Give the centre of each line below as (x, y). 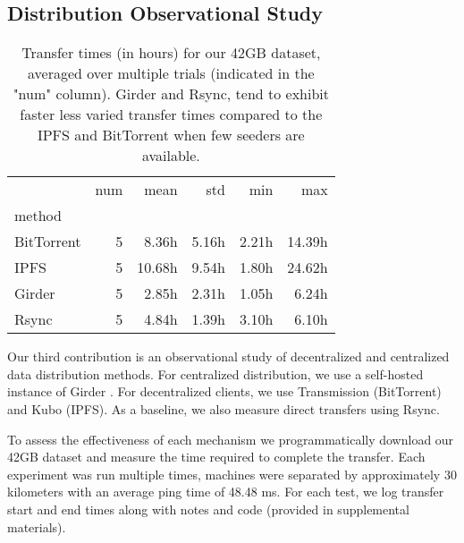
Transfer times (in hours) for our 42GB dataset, (171, 53)
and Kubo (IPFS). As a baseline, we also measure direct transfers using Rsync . (224, 408)
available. (171, 156)
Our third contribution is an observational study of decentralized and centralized (228, 356)
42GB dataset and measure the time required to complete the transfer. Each (216, 457)
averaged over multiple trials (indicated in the (171, 73)
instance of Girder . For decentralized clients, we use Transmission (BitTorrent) (224, 391)
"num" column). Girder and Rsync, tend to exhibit (171, 94)
